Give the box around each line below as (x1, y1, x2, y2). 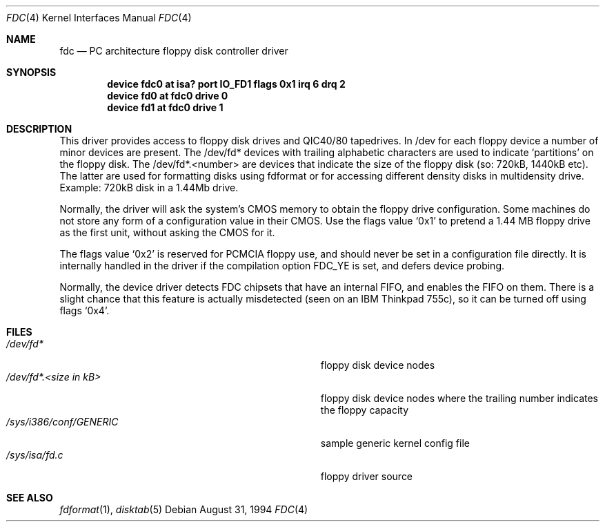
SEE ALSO (6, 492, 53, 504)
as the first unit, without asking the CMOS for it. (59, 227, 275, 238)
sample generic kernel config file (320, 437, 470, 449)
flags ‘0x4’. (59, 305, 110, 316)
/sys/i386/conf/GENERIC (6, 416, 119, 428)
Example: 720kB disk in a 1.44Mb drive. (59, 182, 239, 193)
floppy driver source (320, 470, 413, 482)
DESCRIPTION (6, 123, 72, 135)
